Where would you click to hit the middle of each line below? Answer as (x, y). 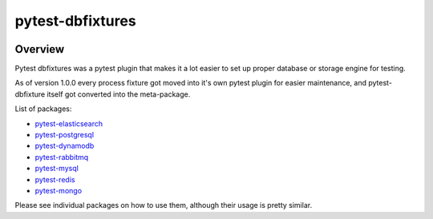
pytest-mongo (59, 190)
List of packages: (43, 109)
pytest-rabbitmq (62, 157)
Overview (40, 49)
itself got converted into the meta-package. (119, 94)
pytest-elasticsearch (69, 123)
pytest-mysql (57, 169)
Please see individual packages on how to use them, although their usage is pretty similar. (164, 205)
